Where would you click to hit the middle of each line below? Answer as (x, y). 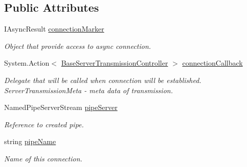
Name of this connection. (43, 158)
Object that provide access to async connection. (78, 46)
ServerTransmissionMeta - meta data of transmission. (88, 90)
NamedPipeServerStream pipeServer (61, 107)
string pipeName (30, 141)
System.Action (27, 63)
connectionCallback (212, 63)
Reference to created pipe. (44, 124)
